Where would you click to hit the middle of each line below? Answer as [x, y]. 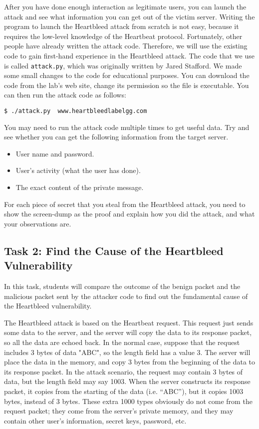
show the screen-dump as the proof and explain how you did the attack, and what [129, 214]
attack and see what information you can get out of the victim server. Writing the [129, 16]
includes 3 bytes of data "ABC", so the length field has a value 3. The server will [127, 352]
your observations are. [38, 223]
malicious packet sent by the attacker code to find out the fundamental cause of [126, 296]
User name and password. [55, 153]
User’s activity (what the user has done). [78, 170]
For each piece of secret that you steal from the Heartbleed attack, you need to [125, 204]
